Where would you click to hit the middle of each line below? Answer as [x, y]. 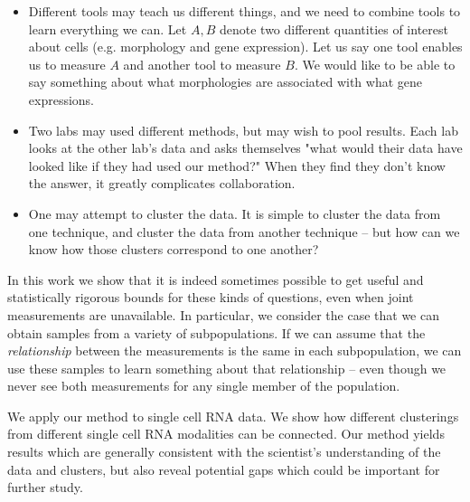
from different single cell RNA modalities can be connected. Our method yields [226, 434]
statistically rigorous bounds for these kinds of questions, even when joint [211, 297]
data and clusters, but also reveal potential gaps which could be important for [224, 469]
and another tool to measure [202, 64]
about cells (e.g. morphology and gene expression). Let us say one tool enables [245, 47]
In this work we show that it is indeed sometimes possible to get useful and [216, 279]
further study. [45, 487]
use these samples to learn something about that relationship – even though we [227, 368]
